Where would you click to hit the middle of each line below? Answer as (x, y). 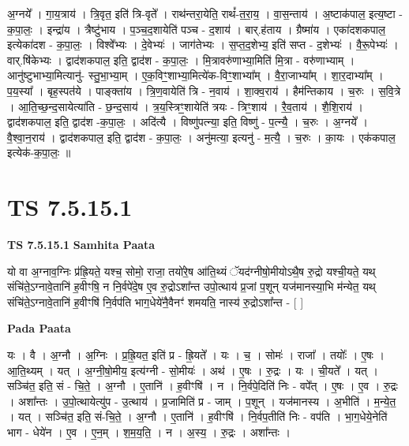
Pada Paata (39, 328)
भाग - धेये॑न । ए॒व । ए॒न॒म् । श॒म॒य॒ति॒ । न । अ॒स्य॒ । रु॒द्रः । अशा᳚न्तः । (149, 432)
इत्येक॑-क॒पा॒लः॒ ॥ (39, 152)
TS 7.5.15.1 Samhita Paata (81, 245)
